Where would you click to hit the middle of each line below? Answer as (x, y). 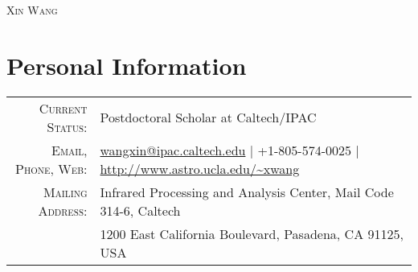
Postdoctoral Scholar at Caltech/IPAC (208, 117)
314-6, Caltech (140, 210)
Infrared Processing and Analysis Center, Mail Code (247, 192)
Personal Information (127, 65)
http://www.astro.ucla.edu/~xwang (200, 168)
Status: (67, 126)
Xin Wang (32, 10)
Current (63, 108)
